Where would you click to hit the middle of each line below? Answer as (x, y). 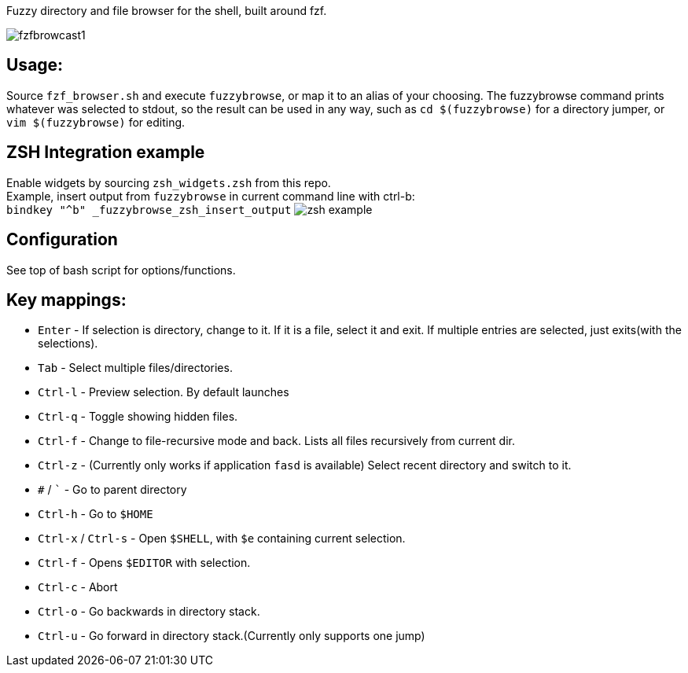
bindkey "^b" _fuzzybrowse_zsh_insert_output (149, 210)
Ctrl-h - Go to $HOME (96, 514)
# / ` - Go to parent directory (112, 490)
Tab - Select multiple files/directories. (135, 368)
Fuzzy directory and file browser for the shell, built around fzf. (167, 11)
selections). (68, 344)
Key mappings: (66, 300)
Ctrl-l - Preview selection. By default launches (164, 392)
